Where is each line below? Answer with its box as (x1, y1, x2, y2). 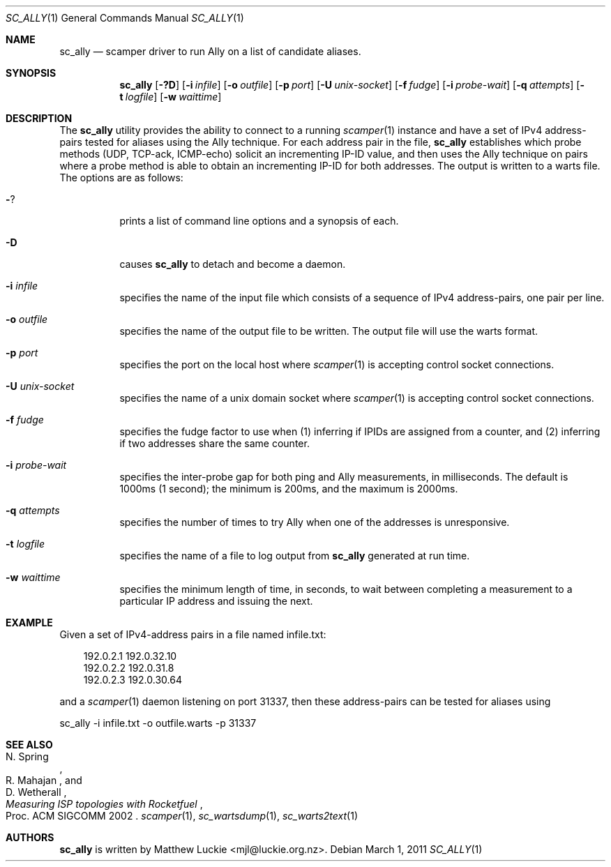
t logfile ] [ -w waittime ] (119, 91, 222, 103)
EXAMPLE (6, 617, 53, 628)
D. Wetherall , (6, 786, 67, 798)
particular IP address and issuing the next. (119, 595, 313, 607)
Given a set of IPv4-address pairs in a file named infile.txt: (59, 628, 326, 640)
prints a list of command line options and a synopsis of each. (119, 215, 399, 227)
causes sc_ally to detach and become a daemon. (119, 258, 346, 270)
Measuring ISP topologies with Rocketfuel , (6, 798, 203, 810)
